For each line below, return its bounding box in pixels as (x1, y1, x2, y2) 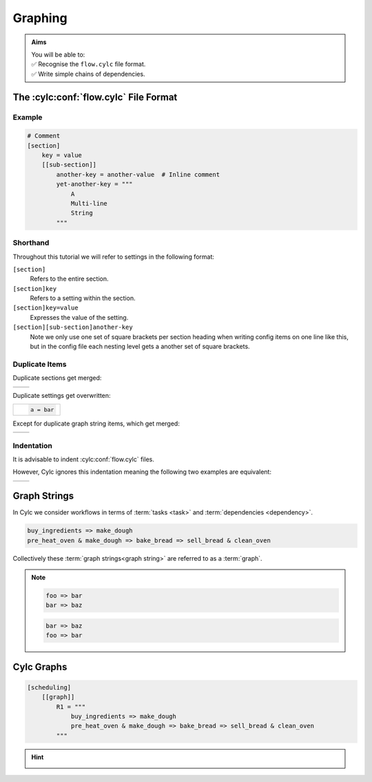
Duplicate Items (12, 359, 67, 369)
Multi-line (70, 200, 108, 208)
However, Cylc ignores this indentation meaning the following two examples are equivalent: (12, 468, 272, 476)
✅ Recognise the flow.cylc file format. (31, 60, 146, 68)
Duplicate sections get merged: (12, 374, 102, 382)
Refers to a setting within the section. (30, 294, 136, 303)
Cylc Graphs (12, 661, 68, 672)
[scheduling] (27, 683, 72, 691)
